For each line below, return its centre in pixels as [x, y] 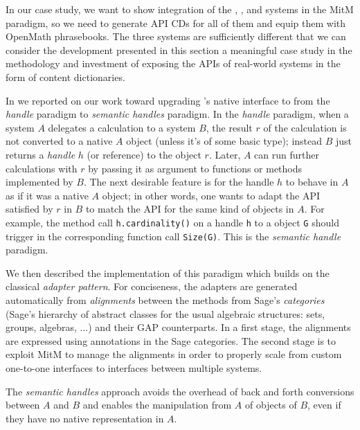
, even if [324, 405]
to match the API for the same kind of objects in [190, 209]
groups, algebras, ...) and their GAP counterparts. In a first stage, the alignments [178, 327]
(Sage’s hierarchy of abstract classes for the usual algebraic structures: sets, [165, 313]
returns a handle [40, 154]
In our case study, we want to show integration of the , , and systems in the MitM [180, 9]
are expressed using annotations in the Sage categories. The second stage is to [171, 340]
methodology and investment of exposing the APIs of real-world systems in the [173, 63]
